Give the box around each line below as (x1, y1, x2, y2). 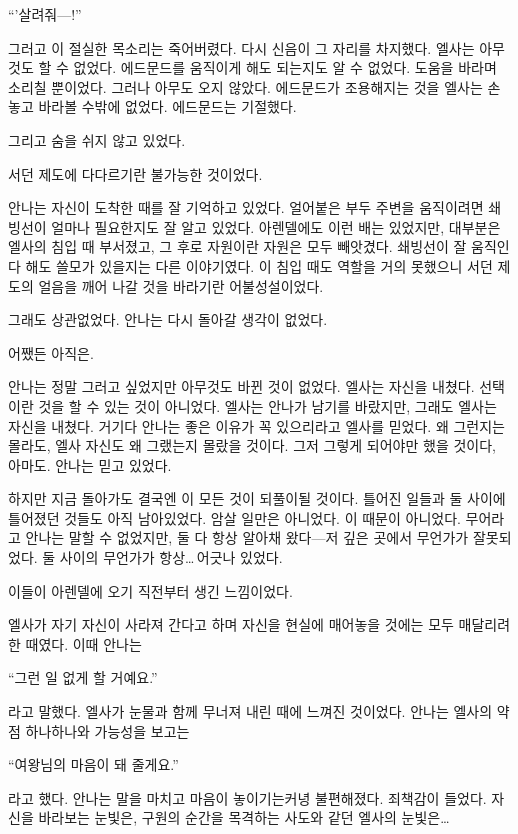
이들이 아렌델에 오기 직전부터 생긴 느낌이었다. (8, 580, 293, 601)
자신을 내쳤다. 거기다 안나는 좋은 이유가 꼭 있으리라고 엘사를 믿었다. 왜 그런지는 (8, 415, 505, 436)
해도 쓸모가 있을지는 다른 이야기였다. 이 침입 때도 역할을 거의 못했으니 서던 (25, 255, 493, 276)
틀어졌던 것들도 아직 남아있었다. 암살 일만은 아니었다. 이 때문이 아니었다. (8, 507, 461, 528)
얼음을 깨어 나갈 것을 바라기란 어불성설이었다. (38, 275, 324, 296)
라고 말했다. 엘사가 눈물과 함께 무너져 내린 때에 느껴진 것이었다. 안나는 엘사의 (8, 701, 493, 722)
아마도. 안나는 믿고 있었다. (8, 454, 172, 475)
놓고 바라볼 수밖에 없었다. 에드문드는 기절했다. (8, 96, 297, 117)
